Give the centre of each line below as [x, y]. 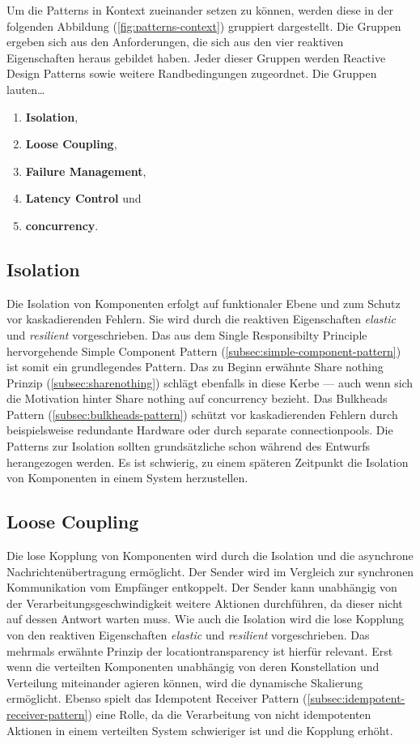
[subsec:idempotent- [356, 698]
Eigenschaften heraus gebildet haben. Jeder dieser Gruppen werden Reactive [196, 57]
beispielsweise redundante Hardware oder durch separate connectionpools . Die [200, 430]
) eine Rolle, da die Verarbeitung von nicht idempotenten [229, 714]
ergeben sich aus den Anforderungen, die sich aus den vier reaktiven [175, 42]
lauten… [26, 89]
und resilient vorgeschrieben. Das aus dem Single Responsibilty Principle [187, 334]
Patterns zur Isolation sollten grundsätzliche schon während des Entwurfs [189, 446]
